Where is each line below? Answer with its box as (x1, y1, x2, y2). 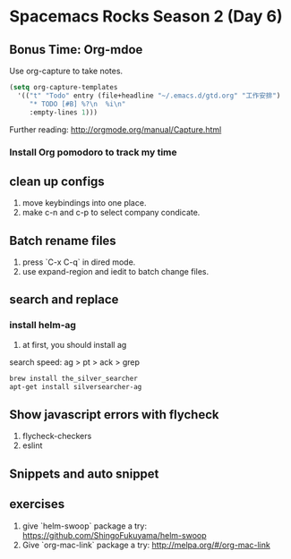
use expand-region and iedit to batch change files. (21, 267, 210, 277)
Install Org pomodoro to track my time (9, 146, 177, 158)
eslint (21, 440, 43, 451)
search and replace (9, 292, 119, 308)
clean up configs (9, 174, 105, 189)
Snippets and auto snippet (9, 466, 159, 481)
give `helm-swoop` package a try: (21, 521, 148, 531)
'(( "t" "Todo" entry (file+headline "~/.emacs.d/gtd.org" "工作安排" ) (17, 91, 281, 100)
